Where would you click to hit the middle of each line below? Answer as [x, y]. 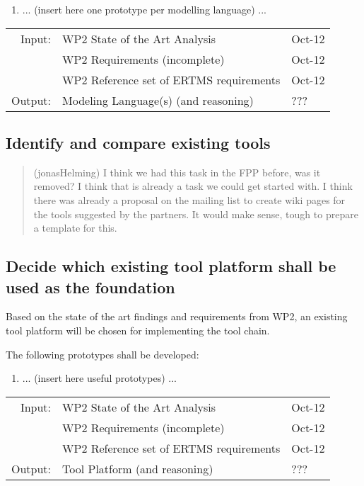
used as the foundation [90, 287]
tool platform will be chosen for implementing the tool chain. [138, 330]
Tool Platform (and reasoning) [138, 468]
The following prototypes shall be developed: [102, 354]
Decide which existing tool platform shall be [171, 266]
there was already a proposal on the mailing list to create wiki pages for [189, 199]
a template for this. [75, 228]
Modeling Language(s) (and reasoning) [158, 100]
